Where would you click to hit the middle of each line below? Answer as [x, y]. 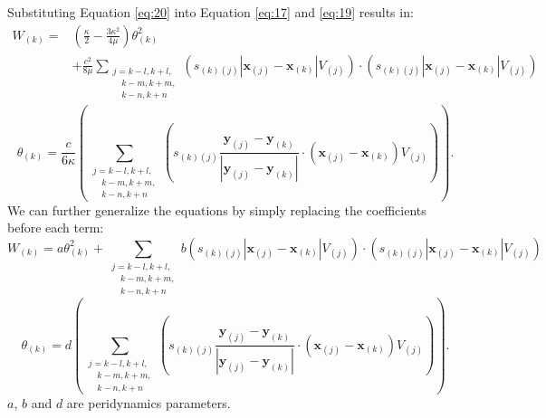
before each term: [56, 228]
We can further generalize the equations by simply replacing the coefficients [217, 209]
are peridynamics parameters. [148, 402]
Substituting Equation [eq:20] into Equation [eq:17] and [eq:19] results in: [211, 12]
